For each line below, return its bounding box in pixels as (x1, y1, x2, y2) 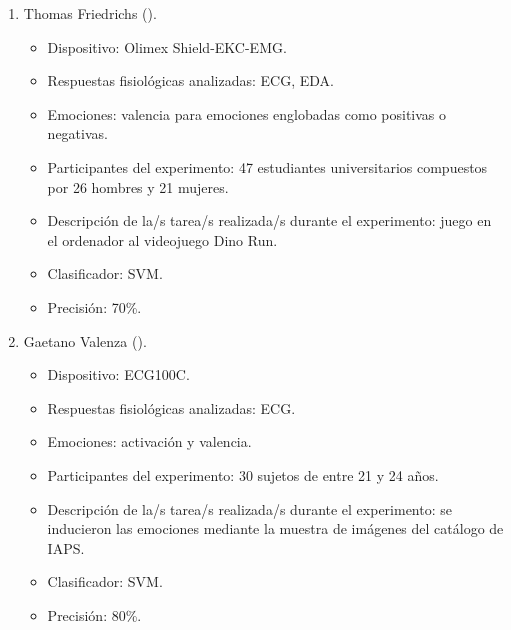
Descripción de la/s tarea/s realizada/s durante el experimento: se (47, 498, 452, 519)
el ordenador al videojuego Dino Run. (47, 229, 278, 250)
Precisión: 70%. (47, 296, 142, 317)
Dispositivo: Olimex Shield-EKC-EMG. (47, 36, 287, 57)
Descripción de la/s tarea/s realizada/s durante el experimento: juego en (47, 210, 492, 231)
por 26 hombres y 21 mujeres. (47, 176, 229, 197)
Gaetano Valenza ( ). (23, 330, 147, 351)
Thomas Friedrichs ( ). (23, 3, 157, 23)
